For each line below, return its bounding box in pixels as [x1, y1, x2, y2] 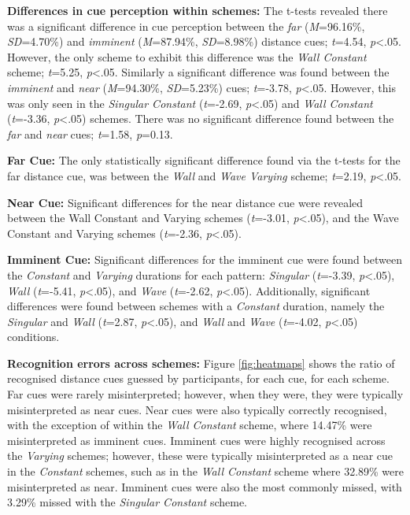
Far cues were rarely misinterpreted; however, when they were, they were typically [7, 386, 404, 402]
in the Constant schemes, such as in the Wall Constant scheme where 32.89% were [7, 463, 404, 480]
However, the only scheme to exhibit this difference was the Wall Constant [7, 48, 367, 65]
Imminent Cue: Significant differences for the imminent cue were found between [7, 251, 402, 268]
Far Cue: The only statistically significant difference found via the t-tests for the [7, 152, 401, 169]
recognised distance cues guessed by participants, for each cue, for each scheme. [7, 370, 390, 387]
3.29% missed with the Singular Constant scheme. [7, 494, 247, 510]
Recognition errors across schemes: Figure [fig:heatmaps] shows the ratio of [7, 354, 395, 371]
